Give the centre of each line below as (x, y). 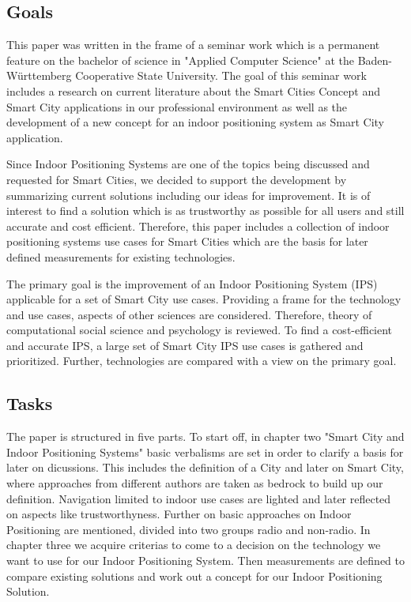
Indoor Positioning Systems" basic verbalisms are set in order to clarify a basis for (205, 451)
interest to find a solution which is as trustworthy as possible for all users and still (205, 211)
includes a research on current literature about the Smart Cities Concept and (194, 90)
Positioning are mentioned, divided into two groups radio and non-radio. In (189, 529)
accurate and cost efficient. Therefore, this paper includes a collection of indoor (198, 226)
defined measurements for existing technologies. (121, 256)
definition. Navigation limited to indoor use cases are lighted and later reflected (199, 498)
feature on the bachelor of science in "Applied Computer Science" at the (180, 60)
